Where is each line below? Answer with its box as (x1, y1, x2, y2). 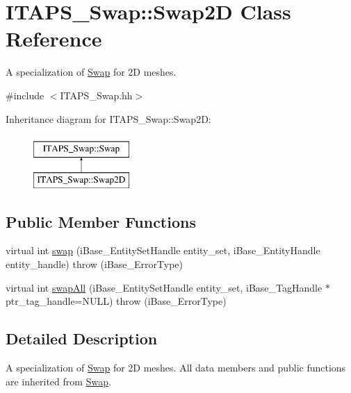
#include (6, 87, 44, 102)
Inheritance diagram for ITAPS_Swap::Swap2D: (6, 111, 211, 126)
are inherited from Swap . (6, 374, 111, 388)
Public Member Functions (6, 210, 196, 232)
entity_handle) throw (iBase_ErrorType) (6, 257, 183, 271)
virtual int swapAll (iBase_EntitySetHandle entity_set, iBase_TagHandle (6, 280, 323, 294)
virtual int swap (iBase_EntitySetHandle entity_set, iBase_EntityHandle (6, 243, 320, 258)
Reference (6, 24, 102, 53)
